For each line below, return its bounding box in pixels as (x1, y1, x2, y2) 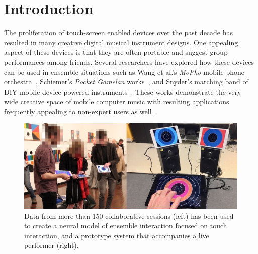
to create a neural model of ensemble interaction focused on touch (24, 220, 227, 231)
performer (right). (24, 240, 79, 250)
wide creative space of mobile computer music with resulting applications (4, 96, 229, 107)
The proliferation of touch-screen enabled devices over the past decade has (4, 27, 233, 38)
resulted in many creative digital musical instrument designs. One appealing (4, 37, 238, 47)
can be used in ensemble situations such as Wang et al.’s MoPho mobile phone (4, 66, 245, 77)
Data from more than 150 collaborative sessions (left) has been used (24, 210, 234, 221)
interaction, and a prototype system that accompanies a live (24, 230, 209, 240)
